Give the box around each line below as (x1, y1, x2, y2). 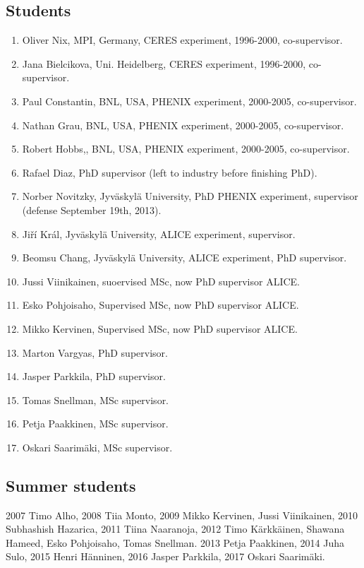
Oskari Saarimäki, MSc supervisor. (22, 439, 173, 454)
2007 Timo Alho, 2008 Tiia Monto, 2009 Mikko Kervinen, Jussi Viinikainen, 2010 (6, 507, 358, 522)
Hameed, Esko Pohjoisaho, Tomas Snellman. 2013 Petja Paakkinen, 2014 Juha (6, 535, 344, 550)
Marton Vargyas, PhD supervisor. (22, 345, 168, 360)
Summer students (6, 474, 136, 496)
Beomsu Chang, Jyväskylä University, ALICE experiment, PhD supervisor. (22, 250, 347, 265)
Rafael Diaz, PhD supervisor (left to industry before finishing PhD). (22, 165, 317, 179)
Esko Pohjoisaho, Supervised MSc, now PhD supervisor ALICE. (22, 297, 299, 312)
